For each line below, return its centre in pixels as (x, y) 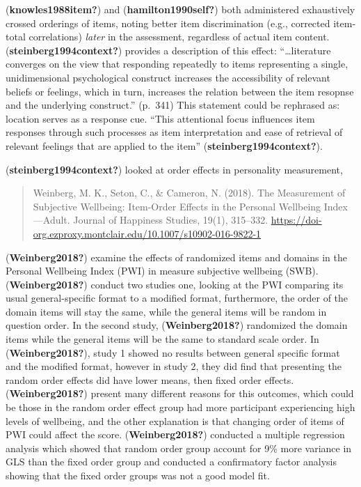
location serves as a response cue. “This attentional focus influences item (160, 118)
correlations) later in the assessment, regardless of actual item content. (179, 37)
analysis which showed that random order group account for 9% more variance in (179, 448)
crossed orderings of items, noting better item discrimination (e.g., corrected (168, 23)
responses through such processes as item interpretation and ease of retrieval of (174, 132)
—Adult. (51, 220)
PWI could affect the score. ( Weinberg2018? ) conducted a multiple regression (175, 434)
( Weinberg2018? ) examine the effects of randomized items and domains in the (176, 257)
